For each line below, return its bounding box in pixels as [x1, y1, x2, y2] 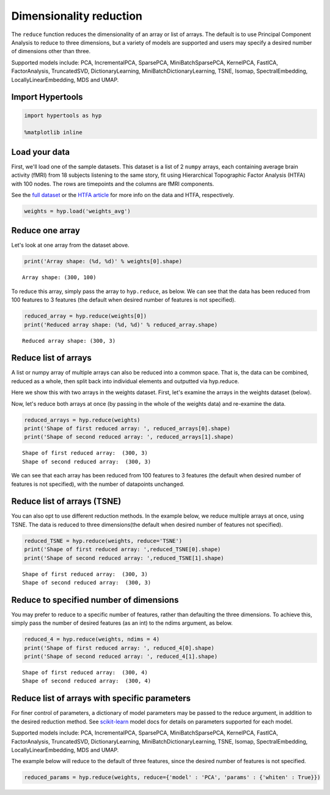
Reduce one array [11, 225, 81, 236]
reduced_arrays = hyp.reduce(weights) [24, 416, 141, 424]
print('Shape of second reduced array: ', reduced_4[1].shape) [24, 653, 218, 660]
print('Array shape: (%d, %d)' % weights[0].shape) [24, 258, 183, 265]
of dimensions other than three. [11, 48, 91, 55]
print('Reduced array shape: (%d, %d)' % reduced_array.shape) [24, 321, 218, 328]
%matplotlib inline [24, 129, 82, 136]
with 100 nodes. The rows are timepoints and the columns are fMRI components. [11, 180, 215, 187]
